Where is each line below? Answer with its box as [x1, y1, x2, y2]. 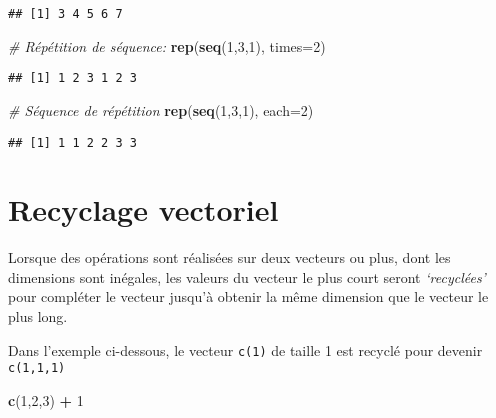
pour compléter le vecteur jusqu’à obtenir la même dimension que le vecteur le [8, 286, 489, 307]
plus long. [8, 306, 68, 327]
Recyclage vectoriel [8, 189, 279, 230]
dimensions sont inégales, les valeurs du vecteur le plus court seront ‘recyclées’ [8, 266, 486, 287]
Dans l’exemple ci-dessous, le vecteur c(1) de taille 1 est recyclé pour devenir [8, 339, 483, 360]
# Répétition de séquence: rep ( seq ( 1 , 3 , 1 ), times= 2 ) [8, 35, 326, 56]
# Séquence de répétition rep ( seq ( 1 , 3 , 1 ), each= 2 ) [8, 99, 314, 120]
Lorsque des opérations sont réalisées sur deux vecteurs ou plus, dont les [8, 247, 451, 268]
